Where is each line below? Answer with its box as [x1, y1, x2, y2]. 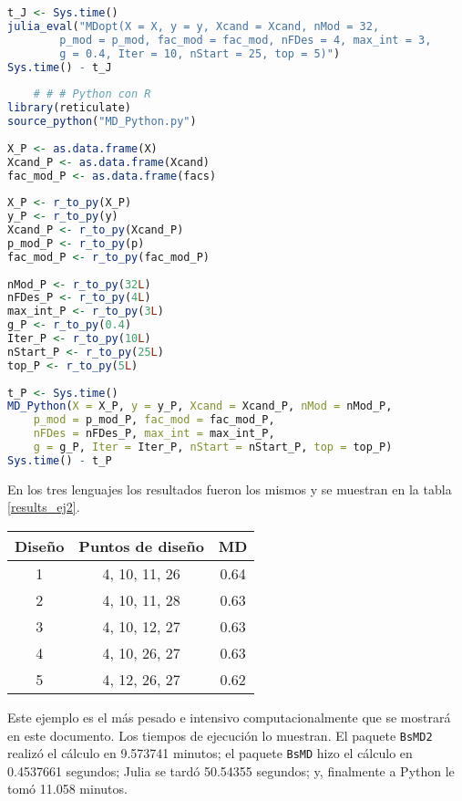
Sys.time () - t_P [7, 453, 112, 467]
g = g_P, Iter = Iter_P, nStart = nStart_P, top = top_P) [33, 441, 393, 453]
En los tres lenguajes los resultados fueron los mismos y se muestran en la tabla [7, 479, 452, 498]
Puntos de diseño [78, 535, 204, 557]
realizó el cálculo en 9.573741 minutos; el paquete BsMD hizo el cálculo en [7, 744, 413, 763]
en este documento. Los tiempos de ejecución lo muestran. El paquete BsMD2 [7, 725, 433, 744]
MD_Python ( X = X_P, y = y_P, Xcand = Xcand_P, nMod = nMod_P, [7, 400, 393, 413]
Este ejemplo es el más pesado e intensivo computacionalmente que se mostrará [7, 707, 451, 726]
